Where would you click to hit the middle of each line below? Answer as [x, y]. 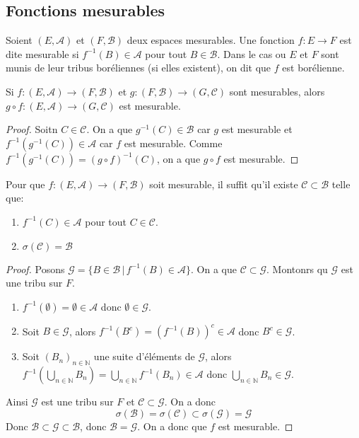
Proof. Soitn [32, 129]
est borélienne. [313, 68]
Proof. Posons [35, 269]
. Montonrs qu [297, 269]
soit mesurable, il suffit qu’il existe [224, 184]
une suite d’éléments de [144, 356]
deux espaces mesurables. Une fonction [211, 40]
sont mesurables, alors [277, 91]
